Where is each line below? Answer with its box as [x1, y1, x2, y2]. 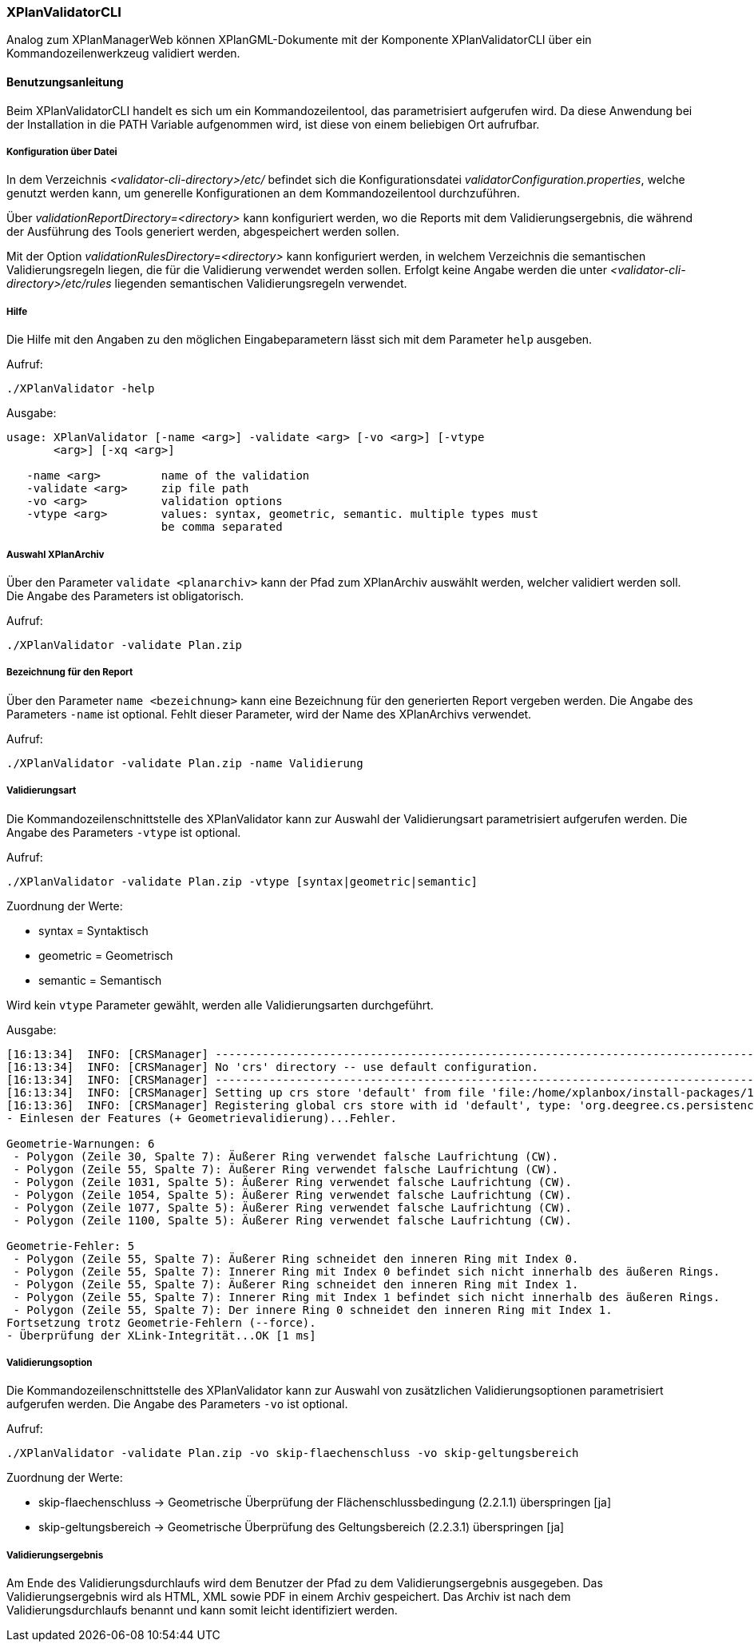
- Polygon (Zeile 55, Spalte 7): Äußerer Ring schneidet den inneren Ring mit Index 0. [13, 1252, 579, 1265]
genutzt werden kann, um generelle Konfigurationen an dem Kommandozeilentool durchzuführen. [6, 186, 520, 201]
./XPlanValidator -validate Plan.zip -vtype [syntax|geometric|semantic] [6, 874, 478, 888]
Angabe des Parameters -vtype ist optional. [6, 825, 241, 839]
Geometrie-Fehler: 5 [6, 1239, 135, 1252]
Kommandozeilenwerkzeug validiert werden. [6, 46, 240, 61]
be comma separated [161, 520, 283, 534]
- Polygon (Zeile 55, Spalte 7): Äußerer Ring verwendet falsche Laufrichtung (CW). [13, 1162, 559, 1176]
